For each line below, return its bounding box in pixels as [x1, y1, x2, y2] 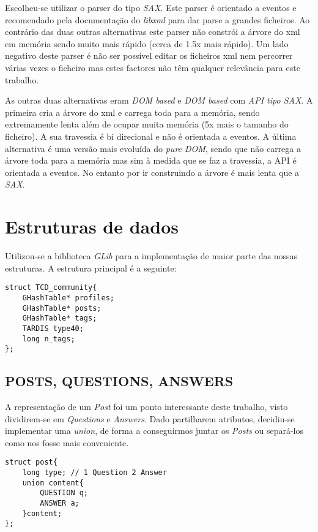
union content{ [22, 478, 84, 487]
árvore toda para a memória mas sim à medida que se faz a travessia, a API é [5, 154, 297, 167]
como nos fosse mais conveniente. [5, 436, 129, 449]
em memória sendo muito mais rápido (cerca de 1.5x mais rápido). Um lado [5, 37, 289, 50]
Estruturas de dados [5, 214, 179, 239]
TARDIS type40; [22, 324, 84, 333]
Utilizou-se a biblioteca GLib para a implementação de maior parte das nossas [5, 249, 298, 262]
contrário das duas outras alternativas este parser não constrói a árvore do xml [5, 25, 300, 38]
